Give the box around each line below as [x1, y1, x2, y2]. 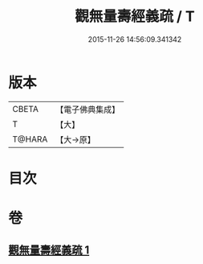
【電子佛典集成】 [55, 104, 120, 115]
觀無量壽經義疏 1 [8, 243, 90, 258]
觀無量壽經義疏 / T [75, 7, 195, 26]
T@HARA [12, 134, 48, 145]
